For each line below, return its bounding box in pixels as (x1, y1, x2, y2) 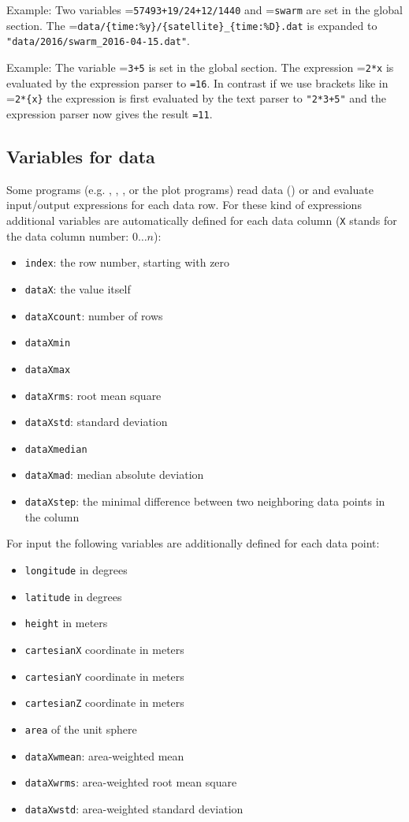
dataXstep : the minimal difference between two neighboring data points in (24, 493, 385, 510)
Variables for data (6, 144, 155, 168)
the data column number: (6, 227, 129, 244)
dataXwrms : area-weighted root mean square (24, 774, 237, 790)
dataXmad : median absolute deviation (24, 466, 204, 483)
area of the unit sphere (24, 720, 137, 737)
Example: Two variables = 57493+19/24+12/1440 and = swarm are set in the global (6, 2, 403, 17)
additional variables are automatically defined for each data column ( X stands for (6, 211, 397, 228)
